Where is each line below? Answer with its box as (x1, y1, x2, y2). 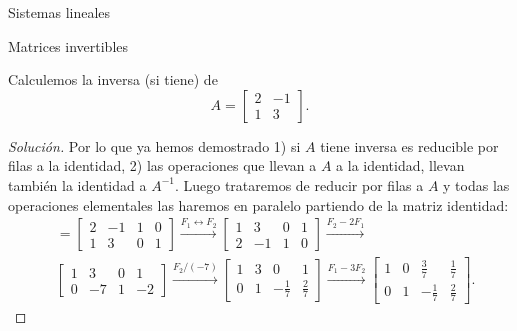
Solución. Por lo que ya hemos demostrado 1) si (8, 135, 301, 156)
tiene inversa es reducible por (320, 135, 499, 156)
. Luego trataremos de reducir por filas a (174, 174, 424, 195)
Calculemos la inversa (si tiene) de (8, 69, 218, 90)
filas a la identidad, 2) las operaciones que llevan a (8, 155, 317, 176)
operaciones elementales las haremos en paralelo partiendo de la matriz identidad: (8, 194, 509, 215)
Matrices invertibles (8, 35, 129, 56)
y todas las (443, 174, 510, 195)
